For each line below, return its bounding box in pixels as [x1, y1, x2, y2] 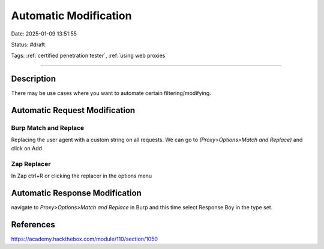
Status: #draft [11, 41, 45, 48]
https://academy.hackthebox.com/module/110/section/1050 [11, 235, 158, 242]
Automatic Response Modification [11, 188, 142, 198]
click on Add [11, 144, 42, 152]
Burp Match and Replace [11, 124, 85, 132]
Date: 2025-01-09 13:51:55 [11, 30, 77, 37]
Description [11, 74, 56, 84]
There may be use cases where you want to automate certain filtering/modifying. [11, 90, 211, 97]
